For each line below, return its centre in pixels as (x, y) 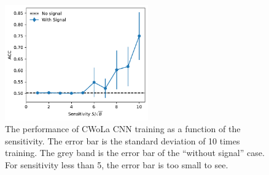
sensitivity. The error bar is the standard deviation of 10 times (123, 140)
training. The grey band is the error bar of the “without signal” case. (135, 153)
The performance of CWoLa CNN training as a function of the (123, 129)
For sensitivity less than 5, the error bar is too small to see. (117, 164)
